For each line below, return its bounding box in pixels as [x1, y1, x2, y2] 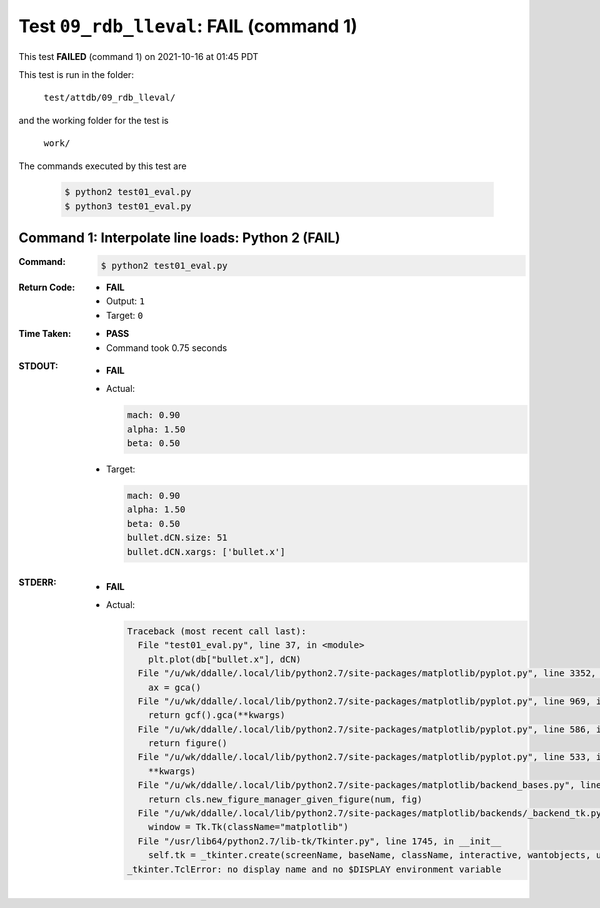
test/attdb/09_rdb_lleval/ [43, 92, 176, 104]
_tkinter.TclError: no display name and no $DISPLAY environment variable [126, 863, 502, 875]
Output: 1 [106, 295, 145, 307]
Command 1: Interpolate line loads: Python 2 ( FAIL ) [18, 230, 341, 247]
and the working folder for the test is [18, 114, 169, 126]
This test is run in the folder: [18, 68, 135, 80]
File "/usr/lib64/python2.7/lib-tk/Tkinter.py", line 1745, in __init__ [137, 835, 502, 847]
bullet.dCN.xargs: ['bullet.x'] [126, 546, 286, 557]
